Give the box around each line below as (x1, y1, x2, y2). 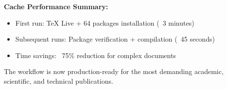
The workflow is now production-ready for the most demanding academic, (4, 66, 224, 76)
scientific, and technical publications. (4, 75, 113, 86)
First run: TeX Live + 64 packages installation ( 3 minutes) (15, 17, 194, 28)
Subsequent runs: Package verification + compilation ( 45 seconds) (15, 34, 215, 44)
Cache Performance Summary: (4, 1, 108, 11)
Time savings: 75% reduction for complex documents (15, 50, 176, 60)
